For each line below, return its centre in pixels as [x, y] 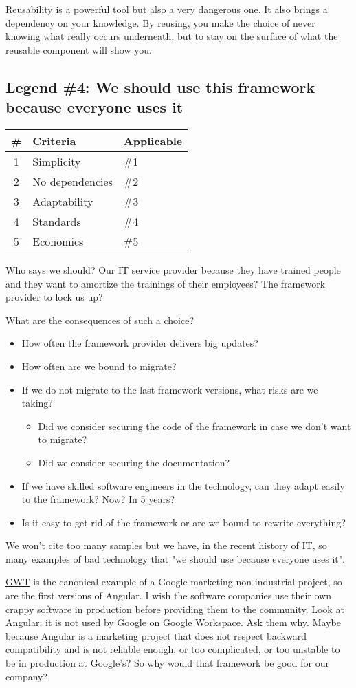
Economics [58, 241]
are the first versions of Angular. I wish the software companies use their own [169, 595]
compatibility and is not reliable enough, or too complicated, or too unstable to [173, 649]
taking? [37, 403]
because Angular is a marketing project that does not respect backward [156, 635]
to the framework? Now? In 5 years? [98, 499]
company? [27, 676]
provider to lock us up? [54, 297]
